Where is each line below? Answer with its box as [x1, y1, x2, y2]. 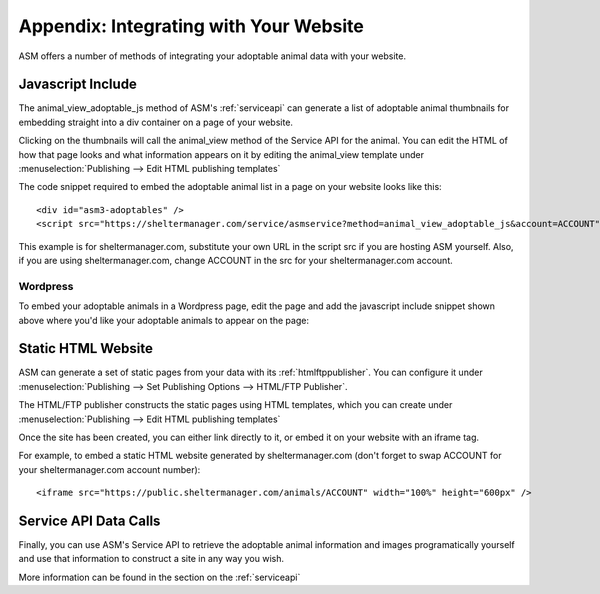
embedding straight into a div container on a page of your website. [18, 116, 294, 128]
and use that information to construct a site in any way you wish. [18, 553, 285, 565]
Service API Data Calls [18, 512, 161, 529]
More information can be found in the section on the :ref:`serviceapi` [18, 571, 301, 583]
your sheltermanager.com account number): [18, 463, 201, 475]
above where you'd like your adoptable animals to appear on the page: [18, 314, 310, 326]
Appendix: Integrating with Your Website [18, 15, 365, 37]
